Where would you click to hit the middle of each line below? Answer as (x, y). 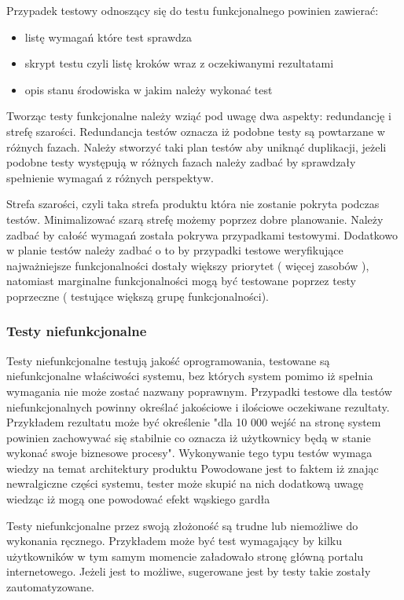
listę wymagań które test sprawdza (108, 37)
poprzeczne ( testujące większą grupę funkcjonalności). (138, 296)
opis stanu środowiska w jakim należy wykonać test (149, 89)
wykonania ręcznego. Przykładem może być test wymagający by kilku (174, 541)
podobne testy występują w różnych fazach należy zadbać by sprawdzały (181, 162)
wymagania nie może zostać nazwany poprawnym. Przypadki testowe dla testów (199, 391)
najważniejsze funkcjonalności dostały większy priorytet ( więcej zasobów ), (188, 265)
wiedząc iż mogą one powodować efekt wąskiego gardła (138, 499)
